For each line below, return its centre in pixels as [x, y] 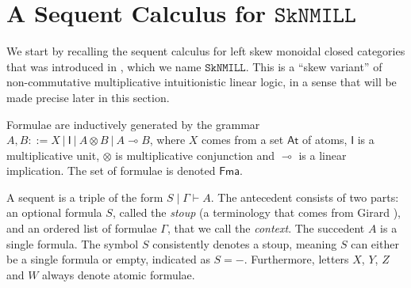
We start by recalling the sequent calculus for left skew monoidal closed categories [206, 51]
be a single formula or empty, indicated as [108, 259]
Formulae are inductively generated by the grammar [133, 124]
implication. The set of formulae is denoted [111, 171]
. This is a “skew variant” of [314, 66]
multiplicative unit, [53, 155]
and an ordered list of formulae [82, 228]
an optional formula [54, 212]
